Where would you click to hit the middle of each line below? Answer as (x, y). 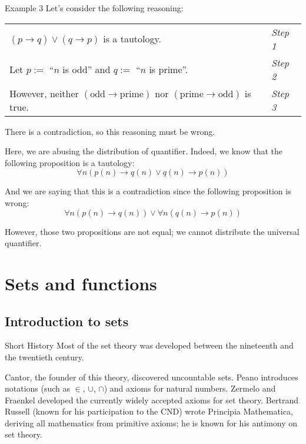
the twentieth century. (44, 357)
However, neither (44, 93)
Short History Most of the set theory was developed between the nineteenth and (149, 345)
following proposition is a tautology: (70, 162)
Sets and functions (81, 283)
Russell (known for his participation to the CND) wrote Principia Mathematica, (149, 411)
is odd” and (87, 69)
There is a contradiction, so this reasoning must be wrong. (110, 131)
